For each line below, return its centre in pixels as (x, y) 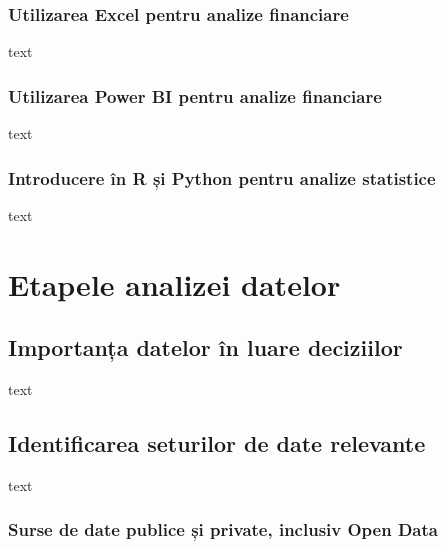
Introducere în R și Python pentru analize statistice (222, 177)
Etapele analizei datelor (174, 283)
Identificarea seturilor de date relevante (217, 443)
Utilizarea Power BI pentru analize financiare (195, 95)
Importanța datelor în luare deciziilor (205, 347)
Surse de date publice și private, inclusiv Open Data (223, 529)
